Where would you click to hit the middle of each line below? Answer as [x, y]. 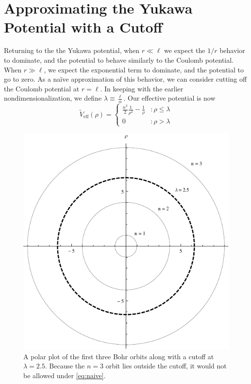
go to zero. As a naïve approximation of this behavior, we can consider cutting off [125, 79]
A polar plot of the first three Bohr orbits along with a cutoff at [119, 356]
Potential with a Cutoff [83, 27]
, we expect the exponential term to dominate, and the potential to [144, 69]
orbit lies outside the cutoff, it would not [166, 366]
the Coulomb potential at [42, 88]
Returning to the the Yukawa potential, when [72, 50]
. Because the [65, 366]
